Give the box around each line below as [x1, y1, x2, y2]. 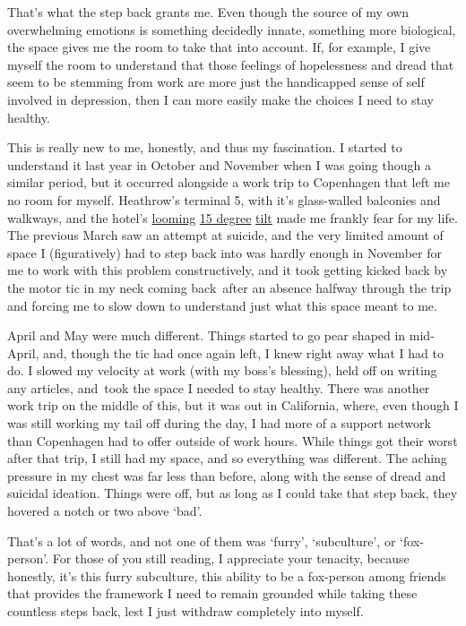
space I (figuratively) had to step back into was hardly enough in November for [7, 243, 442, 262]
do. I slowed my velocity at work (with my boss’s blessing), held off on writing [7, 361, 437, 380]
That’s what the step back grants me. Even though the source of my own [7, 3, 410, 21]
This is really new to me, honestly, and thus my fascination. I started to [7, 138, 402, 157]
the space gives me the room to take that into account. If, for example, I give [7, 38, 431, 56]
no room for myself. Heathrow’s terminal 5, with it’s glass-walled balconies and [7, 190, 441, 209]
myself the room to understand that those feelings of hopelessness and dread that [7, 55, 454, 73]
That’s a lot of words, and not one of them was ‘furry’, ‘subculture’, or [7, 531, 396, 550]
